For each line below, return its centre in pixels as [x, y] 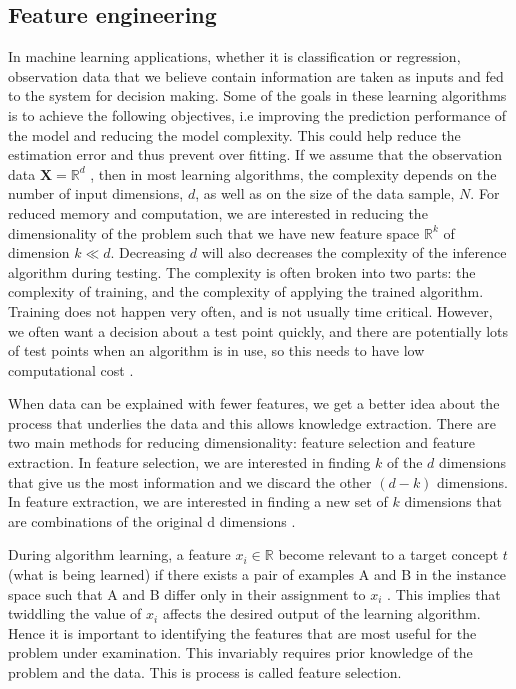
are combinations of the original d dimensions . [152, 520]
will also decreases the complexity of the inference [354, 252]
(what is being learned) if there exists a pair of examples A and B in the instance [257, 574]
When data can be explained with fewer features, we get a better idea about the [254, 403]
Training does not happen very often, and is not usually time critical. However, [250, 310]
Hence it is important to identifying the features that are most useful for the [242, 632]
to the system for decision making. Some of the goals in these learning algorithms [257, 95]
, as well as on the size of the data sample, [325, 193]
